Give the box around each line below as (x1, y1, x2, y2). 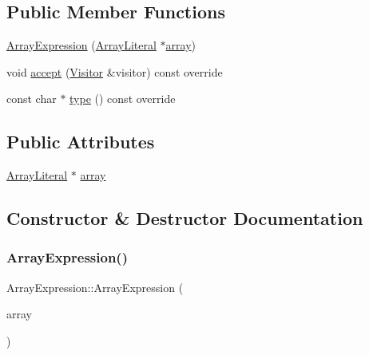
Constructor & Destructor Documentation (6, 206, 363, 231)
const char (6, 90, 57, 107)
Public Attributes (6, 129, 155, 154)
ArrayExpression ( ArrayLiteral (6, 37, 157, 53)
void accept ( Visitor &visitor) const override (6, 63, 223, 80)
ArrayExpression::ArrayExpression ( (6, 278, 184, 295)
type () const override (69, 90, 176, 107)
